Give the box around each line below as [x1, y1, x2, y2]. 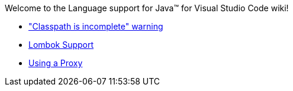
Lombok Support [28, 40, 94, 50]
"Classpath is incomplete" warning [28, 21, 163, 31]
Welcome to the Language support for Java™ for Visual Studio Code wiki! [5, 3, 289, 13]
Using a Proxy [28, 58, 83, 68]
